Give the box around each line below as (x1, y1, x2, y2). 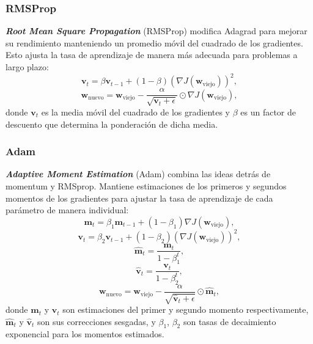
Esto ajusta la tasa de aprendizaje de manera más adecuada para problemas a (6, 48, 298, 61)
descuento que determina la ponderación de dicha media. (6, 117, 218, 130)
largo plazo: (6, 60, 49, 73)
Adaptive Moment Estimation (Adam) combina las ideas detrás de (6, 167, 271, 180)
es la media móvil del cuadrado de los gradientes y (41, 105, 230, 118)
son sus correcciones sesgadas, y (37, 315, 156, 328)
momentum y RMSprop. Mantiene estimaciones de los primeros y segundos (6, 179, 287, 192)
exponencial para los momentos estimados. (6, 328, 164, 340)
